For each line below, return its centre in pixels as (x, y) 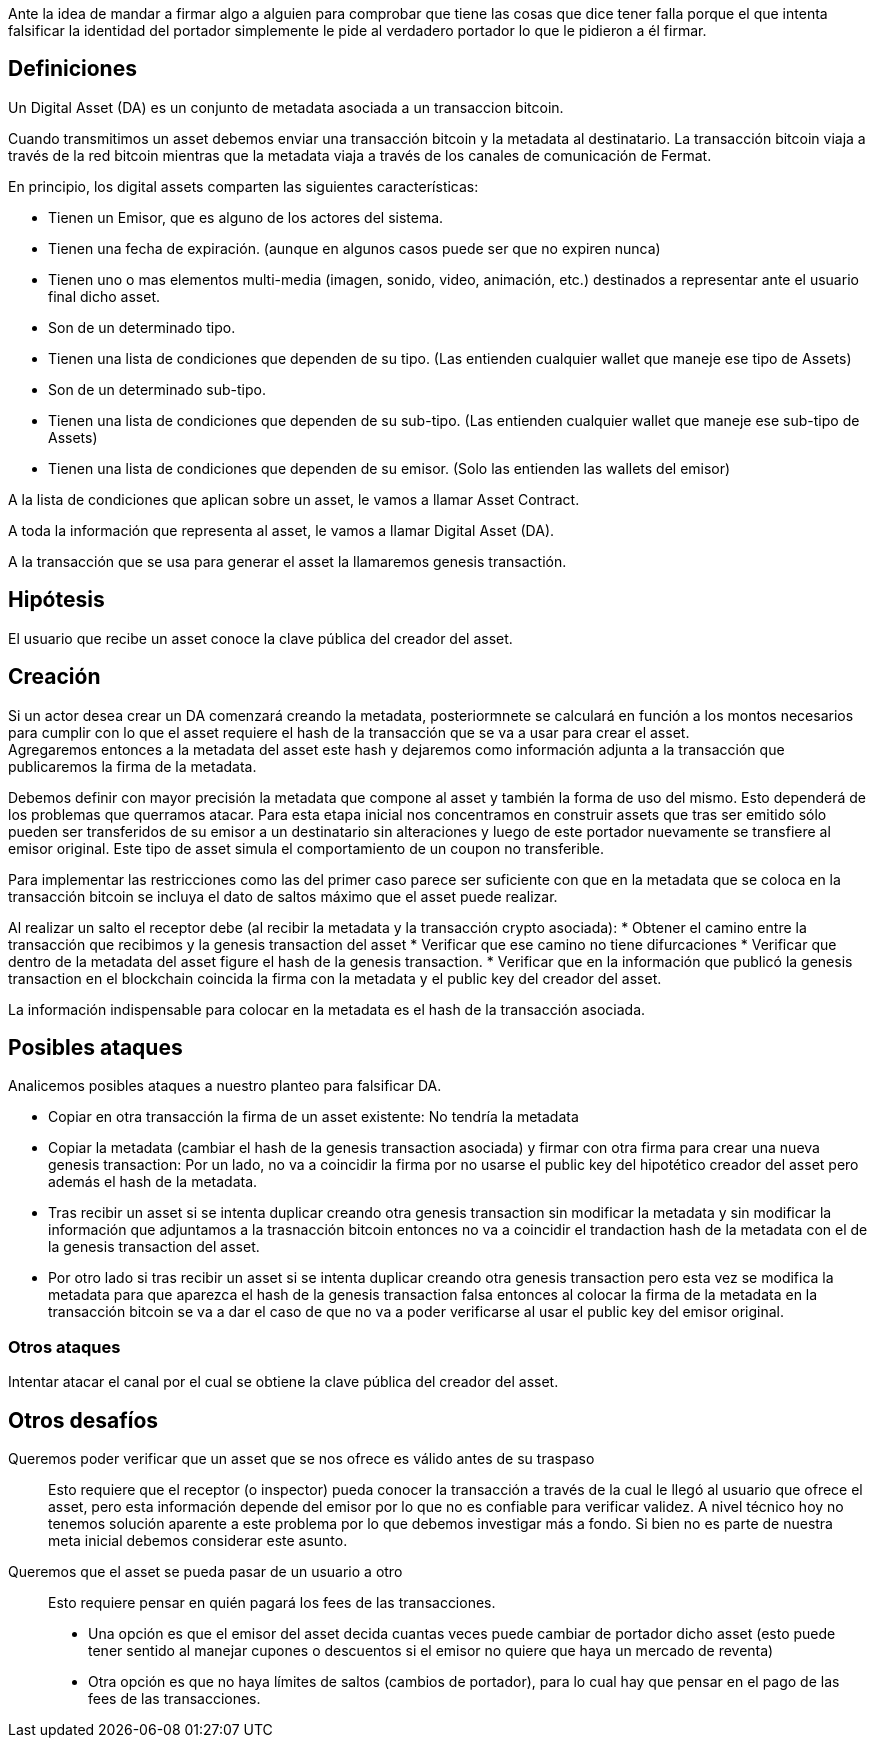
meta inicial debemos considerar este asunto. (198, 1540)
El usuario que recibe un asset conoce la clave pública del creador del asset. (260, 638)
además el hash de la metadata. (153, 1182)
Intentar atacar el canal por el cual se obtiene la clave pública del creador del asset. (283, 1382)
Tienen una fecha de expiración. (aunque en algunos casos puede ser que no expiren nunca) (354, 248)
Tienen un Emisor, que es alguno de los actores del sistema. (246, 217)
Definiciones (72, 69)
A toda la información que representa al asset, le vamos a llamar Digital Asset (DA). (281, 530)
